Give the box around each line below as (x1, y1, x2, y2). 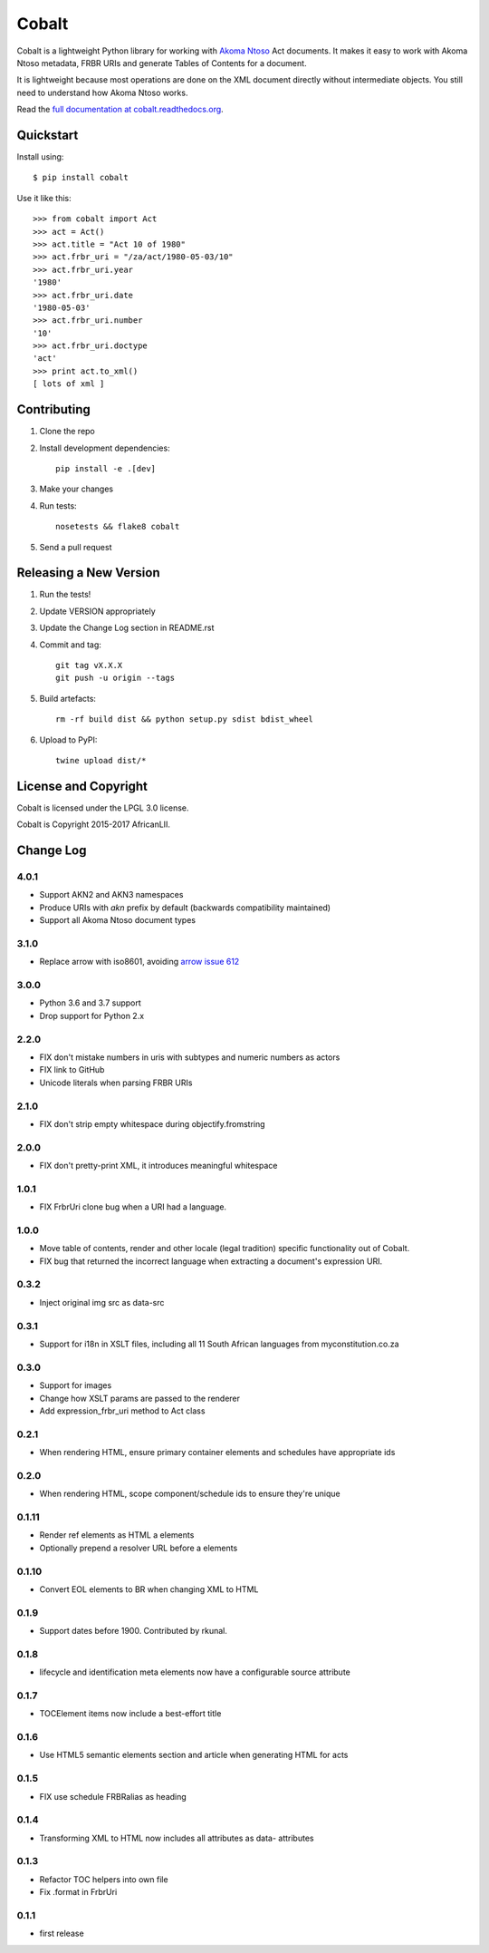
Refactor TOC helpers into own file (39, 1873, 168, 1885)
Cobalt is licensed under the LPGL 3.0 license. (16, 802, 189, 813)
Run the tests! (39, 589, 91, 600)
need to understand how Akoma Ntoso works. (16, 87, 188, 98)
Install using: (16, 151, 64, 162)
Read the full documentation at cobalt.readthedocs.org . (16, 104, 224, 115)
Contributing (16, 402, 91, 417)
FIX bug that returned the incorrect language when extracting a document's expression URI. (39, 1256, 383, 1267)
